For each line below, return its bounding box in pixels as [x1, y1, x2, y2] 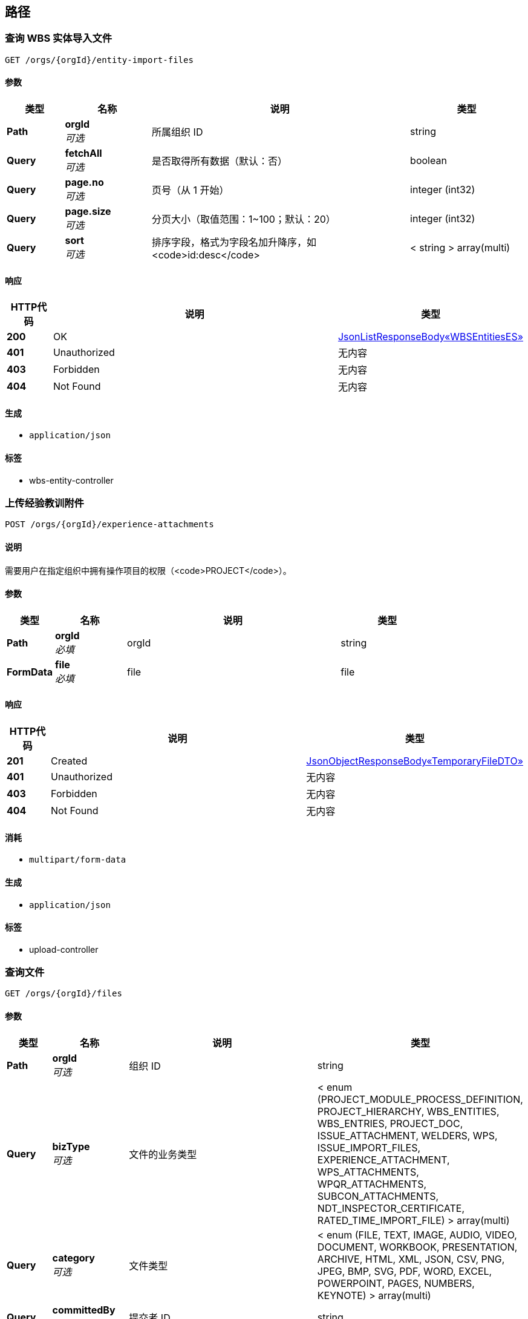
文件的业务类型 [129, 1148, 197, 1160]
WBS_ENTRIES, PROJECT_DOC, [317, 1117, 463, 1130]
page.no [65, 176, 104, 189]
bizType [52, 1140, 90, 1153]
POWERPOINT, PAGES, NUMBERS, [317, 1277, 475, 1289]
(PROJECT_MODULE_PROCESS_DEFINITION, [317, 1093, 523, 1105]
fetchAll [65, 147, 102, 160]
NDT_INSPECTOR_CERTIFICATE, [317, 1202, 464, 1214]
